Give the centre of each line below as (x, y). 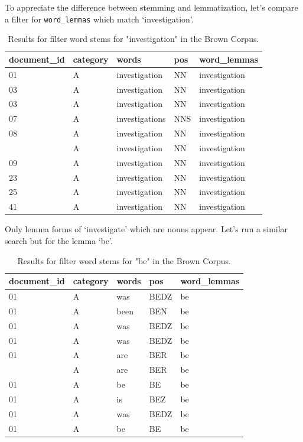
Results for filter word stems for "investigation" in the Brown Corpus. (133, 39)
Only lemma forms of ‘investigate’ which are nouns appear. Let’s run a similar (146, 229)
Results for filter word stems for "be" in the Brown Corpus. (124, 260)
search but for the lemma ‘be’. (59, 240)
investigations (141, 118)
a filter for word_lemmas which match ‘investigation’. (99, 19)
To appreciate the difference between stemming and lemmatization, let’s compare (151, 7)
